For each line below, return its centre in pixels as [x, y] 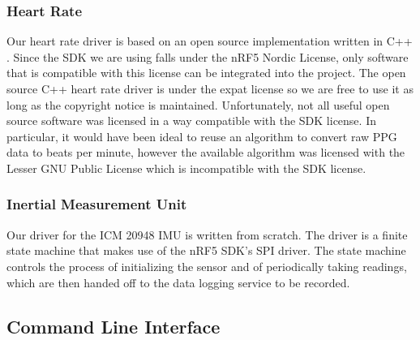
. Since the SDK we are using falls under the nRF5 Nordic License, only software [208, 56]
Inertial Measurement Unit [97, 204]
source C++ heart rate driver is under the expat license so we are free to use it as [210, 88]
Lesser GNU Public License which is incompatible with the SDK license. [186, 168]
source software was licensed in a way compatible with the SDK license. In [191, 121]
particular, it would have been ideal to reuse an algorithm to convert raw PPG [202, 136]
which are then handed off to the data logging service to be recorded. [178, 282]
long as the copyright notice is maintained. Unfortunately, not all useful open [198, 104]
